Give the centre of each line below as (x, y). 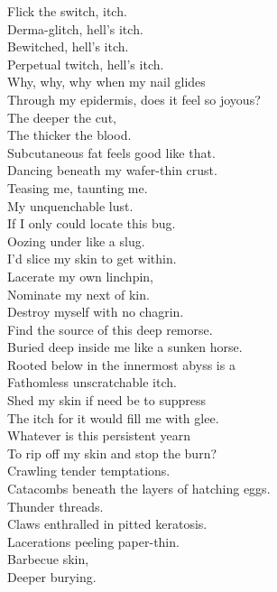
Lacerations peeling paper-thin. (93, 541)
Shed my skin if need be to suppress (107, 400)
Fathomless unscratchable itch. (92, 382)
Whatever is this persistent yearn (99, 435)
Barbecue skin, (48, 559)
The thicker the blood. (69, 135)
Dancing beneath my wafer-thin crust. (112, 170)
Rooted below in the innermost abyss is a (121, 364)
